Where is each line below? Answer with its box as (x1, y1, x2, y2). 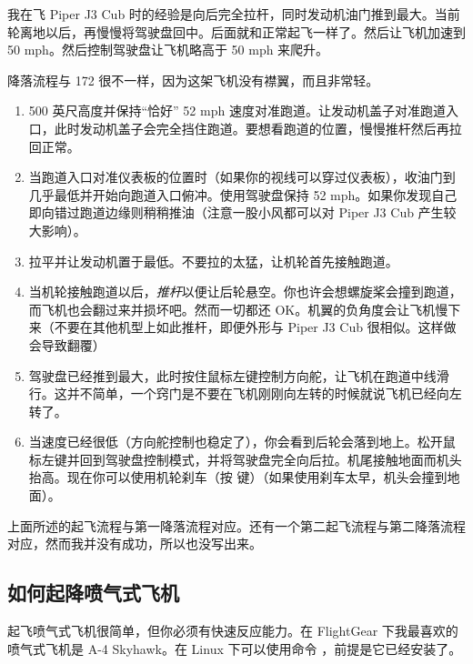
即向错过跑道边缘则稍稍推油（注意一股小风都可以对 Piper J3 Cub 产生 (28, 203, 444, 222)
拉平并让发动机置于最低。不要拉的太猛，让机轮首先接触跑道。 (28, 251, 398, 270)
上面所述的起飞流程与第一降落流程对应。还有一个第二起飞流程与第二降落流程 (7, 516, 466, 535)
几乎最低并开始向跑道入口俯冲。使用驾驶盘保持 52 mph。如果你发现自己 (28, 185, 458, 204)
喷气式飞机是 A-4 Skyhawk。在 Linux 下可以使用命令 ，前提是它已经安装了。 (7, 639, 462, 658)
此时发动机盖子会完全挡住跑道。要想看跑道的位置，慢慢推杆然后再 (54, 118, 449, 137)
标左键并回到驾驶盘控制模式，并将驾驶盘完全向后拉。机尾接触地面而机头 (28, 449, 462, 468)
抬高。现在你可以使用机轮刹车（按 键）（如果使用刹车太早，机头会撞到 (28, 468, 448, 487)
